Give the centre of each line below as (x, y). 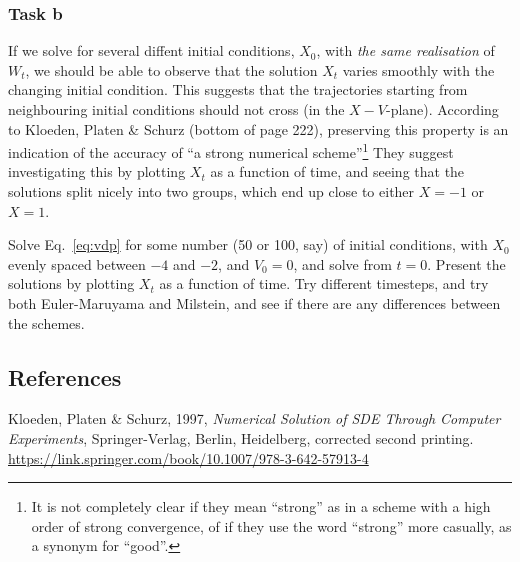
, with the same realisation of (405, 50)
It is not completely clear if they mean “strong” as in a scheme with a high (261, 506)
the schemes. (46, 322)
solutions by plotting (71, 283)
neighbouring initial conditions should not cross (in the (176, 109)
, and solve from (342, 263)
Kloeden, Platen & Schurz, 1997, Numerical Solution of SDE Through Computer (254, 418)
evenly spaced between (77, 263)
